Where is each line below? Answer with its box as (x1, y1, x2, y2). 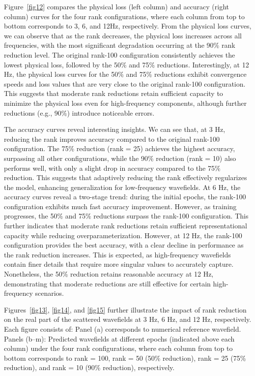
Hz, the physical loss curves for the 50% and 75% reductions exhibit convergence (4, 69, 247, 79)
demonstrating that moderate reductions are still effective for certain (4, 278, 211, 288)
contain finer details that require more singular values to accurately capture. (4, 259, 234, 269)
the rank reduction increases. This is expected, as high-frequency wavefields (4, 249, 231, 259)
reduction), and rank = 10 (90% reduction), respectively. (4, 362, 175, 373)
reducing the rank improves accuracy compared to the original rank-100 (4, 133, 220, 144)
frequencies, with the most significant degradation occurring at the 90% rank (4, 40, 235, 50)
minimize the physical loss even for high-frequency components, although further (4, 97, 247, 108)
